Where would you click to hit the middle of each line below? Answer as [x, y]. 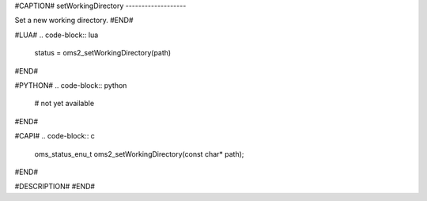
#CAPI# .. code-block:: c [55, 136]
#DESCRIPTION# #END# [55, 187]
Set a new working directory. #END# [74, 21]
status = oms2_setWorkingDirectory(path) [103, 53]
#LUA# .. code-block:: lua [57, 35]
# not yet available [64, 104]
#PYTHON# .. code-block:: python [71, 85]
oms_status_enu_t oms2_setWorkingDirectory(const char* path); [139, 154]
